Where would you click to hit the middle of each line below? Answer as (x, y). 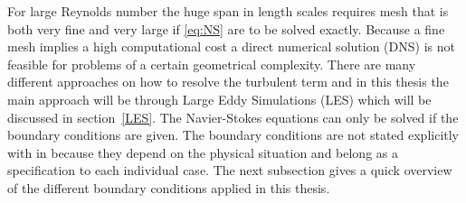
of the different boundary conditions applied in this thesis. (169, 187)
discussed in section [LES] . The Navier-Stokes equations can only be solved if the (233, 117)
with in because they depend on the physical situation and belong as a (203, 152)
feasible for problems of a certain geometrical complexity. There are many (212, 64)
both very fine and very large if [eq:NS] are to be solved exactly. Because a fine (226, 28)
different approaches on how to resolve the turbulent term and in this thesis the (228, 82)
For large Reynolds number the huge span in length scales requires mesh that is (228, 11)
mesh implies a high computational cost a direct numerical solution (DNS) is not (231, 46)
